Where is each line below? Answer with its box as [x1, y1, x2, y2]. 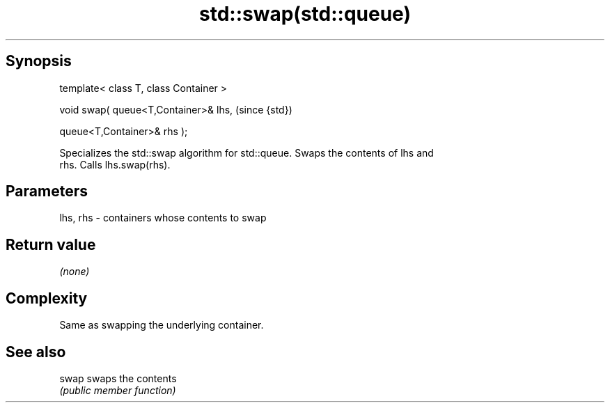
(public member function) [59, 384, 176, 396]
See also [6, 343, 66, 361]
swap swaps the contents [59, 372, 177, 384]
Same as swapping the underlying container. [59, 319, 264, 331]
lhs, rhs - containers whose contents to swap [59, 212, 267, 224]
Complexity [6, 289, 88, 307]
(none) [59, 265, 90, 278]
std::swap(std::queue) [199, 2, 411, 26]
